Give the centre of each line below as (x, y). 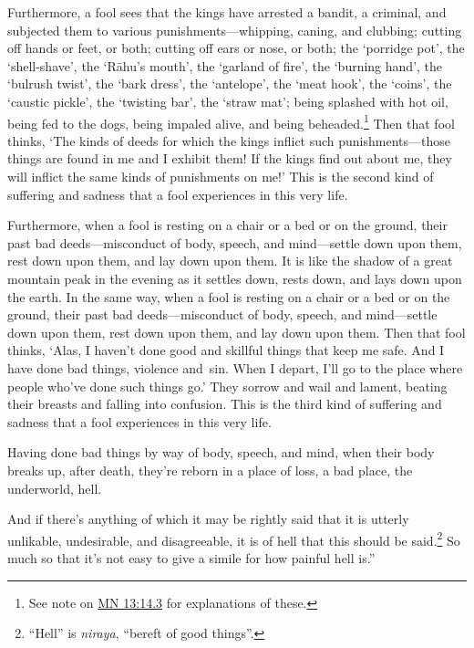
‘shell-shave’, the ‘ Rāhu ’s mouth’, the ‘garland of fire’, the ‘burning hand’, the (225, 65)
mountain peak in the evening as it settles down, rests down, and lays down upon (235, 278)
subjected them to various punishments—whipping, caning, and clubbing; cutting (235, 30)
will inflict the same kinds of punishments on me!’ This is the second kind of (221, 176)
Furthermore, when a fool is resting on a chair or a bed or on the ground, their (227, 225)
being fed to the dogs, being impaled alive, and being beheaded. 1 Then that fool (231, 121)
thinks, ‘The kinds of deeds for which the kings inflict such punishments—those (229, 140)
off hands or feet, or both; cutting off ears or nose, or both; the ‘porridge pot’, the (236, 48)
